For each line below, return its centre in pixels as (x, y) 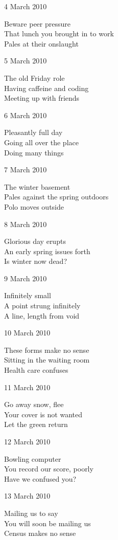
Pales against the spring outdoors (56, 197)
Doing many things (34, 152)
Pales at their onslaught (41, 43)
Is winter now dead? (36, 261)
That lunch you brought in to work (59, 33)
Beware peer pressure (37, 23)
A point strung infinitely (42, 306)
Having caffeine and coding (46, 88)
